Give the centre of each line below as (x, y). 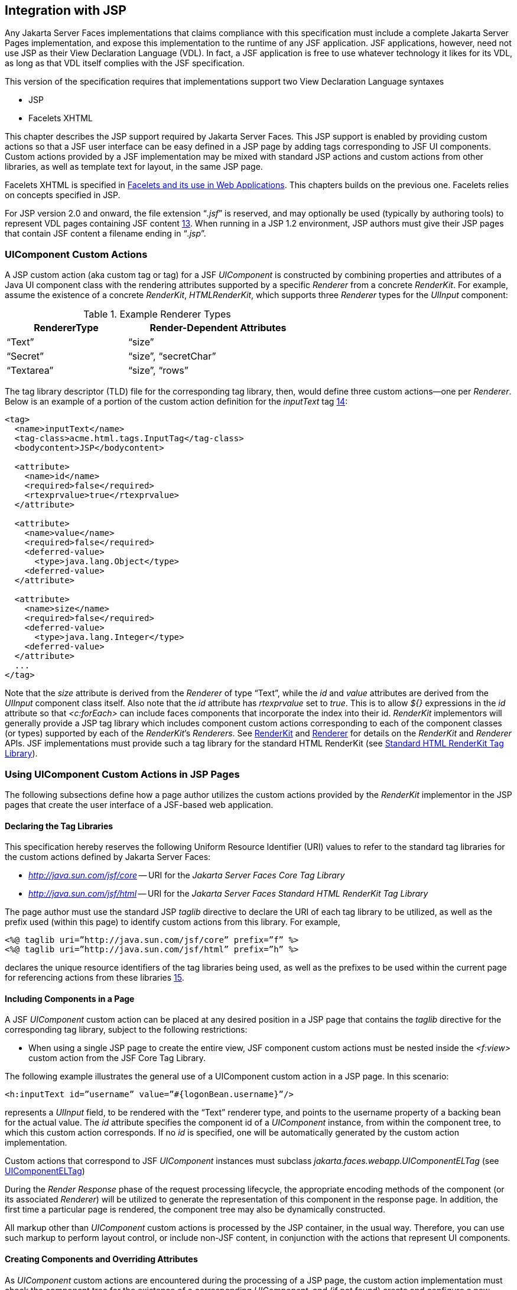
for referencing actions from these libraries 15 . (95, 978)
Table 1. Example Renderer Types (157, 314)
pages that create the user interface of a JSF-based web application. (139, 804)
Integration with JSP (66, 10)
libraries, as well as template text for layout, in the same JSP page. (134, 167)
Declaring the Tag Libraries (59, 826)
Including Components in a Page (70, 998)
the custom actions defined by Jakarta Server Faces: (108, 857)
